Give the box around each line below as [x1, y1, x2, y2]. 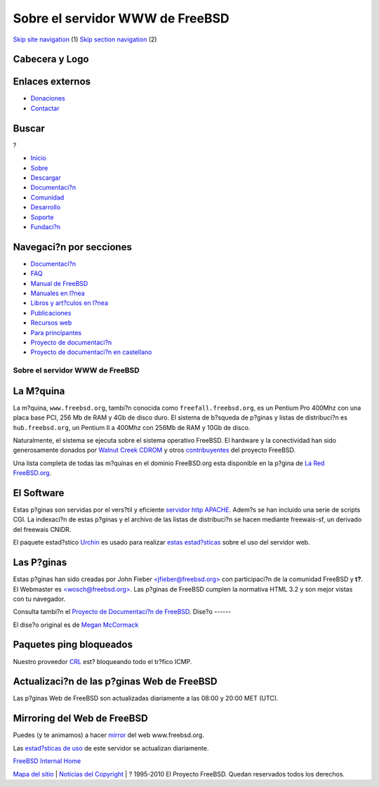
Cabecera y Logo [13, 53, 89, 65]
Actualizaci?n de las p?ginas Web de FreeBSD [13, 675, 218, 688]
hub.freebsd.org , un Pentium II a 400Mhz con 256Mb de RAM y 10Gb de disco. [13, 423, 251, 431]
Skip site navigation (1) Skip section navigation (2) [13, 35, 157, 44]
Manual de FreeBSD [30, 279, 88, 287]
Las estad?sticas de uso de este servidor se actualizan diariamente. [13, 743, 209, 752]
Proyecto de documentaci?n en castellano [30, 348, 152, 356]
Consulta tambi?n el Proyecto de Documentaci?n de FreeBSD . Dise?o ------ [13, 608, 232, 616]
